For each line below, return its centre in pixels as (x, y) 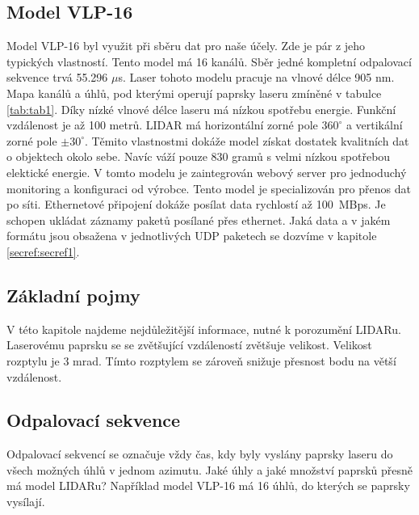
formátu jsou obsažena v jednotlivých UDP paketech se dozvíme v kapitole (192, 236)
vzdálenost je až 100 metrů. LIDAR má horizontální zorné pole (162, 125)
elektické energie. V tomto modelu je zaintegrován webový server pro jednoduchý (207, 172)
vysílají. (26, 502)
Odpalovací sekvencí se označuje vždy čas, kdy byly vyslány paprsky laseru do (200, 454)
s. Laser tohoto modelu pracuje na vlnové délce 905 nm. (256, 77)
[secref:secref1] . (43, 251)
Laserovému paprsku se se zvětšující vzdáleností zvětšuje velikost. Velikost (189, 345)
